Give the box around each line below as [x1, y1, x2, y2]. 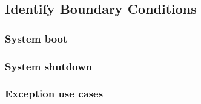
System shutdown [5, 58, 93, 73]
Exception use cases [5, 86, 104, 101]
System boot [5, 31, 68, 46]
